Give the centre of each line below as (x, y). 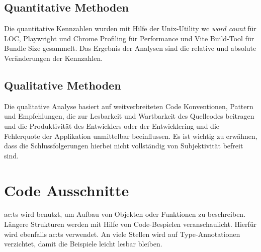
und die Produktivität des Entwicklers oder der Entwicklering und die (112, 125)
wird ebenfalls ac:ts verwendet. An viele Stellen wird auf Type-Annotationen (122, 234)
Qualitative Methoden (63, 85)
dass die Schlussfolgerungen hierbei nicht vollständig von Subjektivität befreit (124, 146)
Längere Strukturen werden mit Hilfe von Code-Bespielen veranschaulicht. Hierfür (130, 224)
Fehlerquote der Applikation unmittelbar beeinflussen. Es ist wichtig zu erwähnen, (131, 136)
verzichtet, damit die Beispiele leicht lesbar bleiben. (83, 244)
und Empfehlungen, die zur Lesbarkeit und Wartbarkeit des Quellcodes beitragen (129, 116)
